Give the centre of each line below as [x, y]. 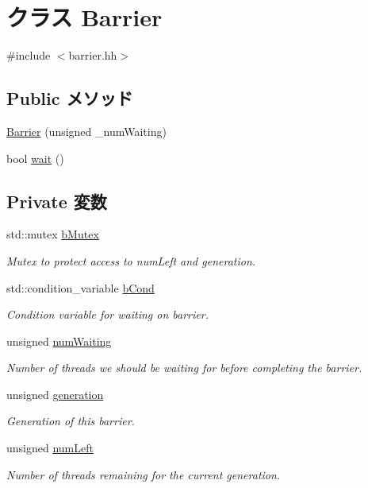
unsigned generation [55, 394]
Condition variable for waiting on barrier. [107, 314]
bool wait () [35, 158]
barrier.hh [93, 55]
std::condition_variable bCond [80, 287]
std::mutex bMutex [53, 234]
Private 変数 [57, 201]
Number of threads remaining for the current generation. [144, 474]
